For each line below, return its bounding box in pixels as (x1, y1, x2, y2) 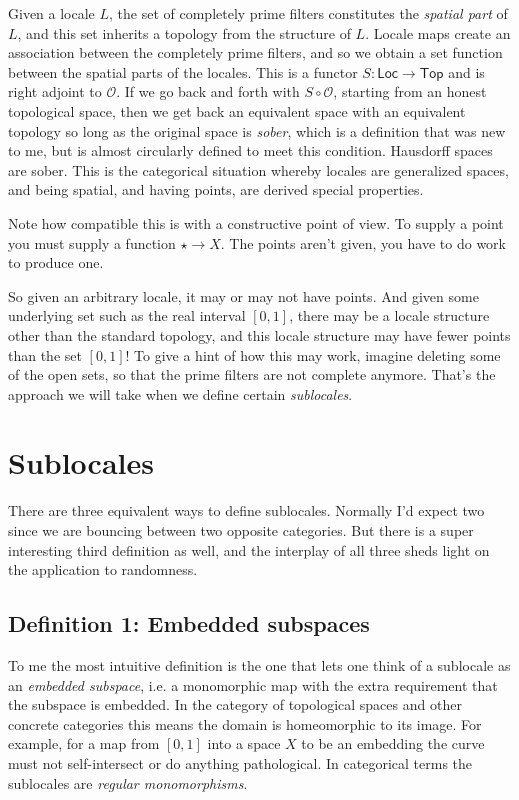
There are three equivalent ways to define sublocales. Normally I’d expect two (8, 500, 485, 521)
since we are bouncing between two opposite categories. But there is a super (8, 520, 474, 540)
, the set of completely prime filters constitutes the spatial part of (109, 3, 508, 23)
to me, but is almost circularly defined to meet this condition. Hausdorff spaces (8, 140, 493, 161)
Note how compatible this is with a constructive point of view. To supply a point (8, 212, 504, 233)
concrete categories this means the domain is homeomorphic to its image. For (8, 713, 482, 734)
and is (448, 61, 485, 82)
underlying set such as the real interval (8, 305, 246, 326)
